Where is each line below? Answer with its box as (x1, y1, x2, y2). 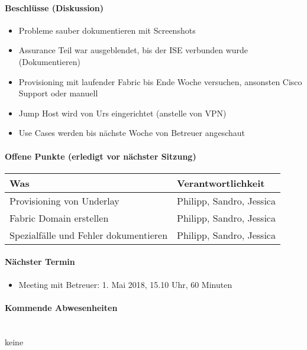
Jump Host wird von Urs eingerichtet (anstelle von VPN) (18, 106, 227, 119)
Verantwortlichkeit (177, 176, 265, 190)
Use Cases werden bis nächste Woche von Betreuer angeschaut (18, 127, 245, 139)
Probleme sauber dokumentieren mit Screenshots (18, 24, 196, 36)
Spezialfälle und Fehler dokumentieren (9, 228, 168, 242)
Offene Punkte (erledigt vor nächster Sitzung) (5, 150, 196, 162)
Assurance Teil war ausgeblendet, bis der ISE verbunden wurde (18, 44, 248, 56)
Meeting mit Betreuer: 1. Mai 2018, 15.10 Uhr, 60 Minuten (18, 278, 232, 290)
